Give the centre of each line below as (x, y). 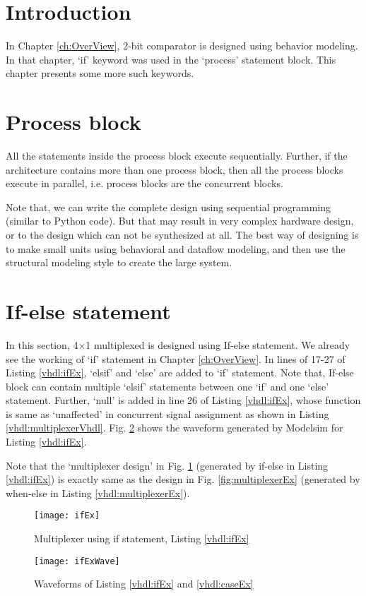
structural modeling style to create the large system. (119, 262)
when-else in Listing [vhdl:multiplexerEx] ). (98, 493)
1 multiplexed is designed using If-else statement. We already (218, 344)
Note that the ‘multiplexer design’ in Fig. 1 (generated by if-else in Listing (167, 465)
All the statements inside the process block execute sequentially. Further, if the (177, 156)
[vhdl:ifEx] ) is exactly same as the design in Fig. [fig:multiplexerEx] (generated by (183, 479)
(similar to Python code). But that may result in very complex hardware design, (180, 221)
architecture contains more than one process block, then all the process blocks (175, 169)
